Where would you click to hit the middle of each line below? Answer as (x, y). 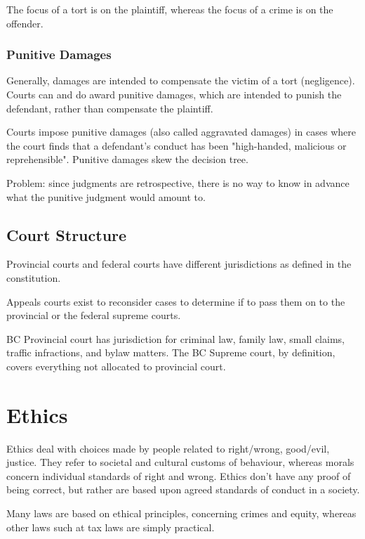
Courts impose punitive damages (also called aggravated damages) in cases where (181, 132)
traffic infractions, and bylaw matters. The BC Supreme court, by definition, (171, 352)
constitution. (34, 277)
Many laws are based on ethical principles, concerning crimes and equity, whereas (181, 513)
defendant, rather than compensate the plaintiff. (110, 108)
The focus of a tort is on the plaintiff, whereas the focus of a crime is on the (170, 9)
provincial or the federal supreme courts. (94, 315)
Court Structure (67, 234)
